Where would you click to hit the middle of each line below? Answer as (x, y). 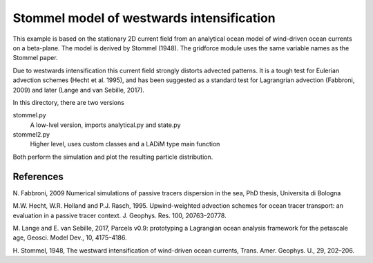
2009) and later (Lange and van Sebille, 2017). (79, 90)
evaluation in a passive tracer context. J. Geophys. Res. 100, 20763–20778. (120, 215)
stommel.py (29, 115)
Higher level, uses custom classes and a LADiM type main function (125, 144)
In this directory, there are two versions (68, 102)
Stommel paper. (35, 58)
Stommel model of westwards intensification (144, 18)
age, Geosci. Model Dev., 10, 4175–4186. (70, 237)
